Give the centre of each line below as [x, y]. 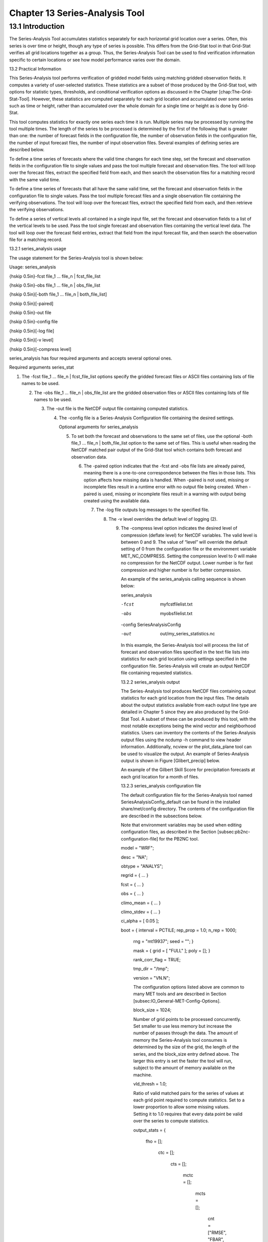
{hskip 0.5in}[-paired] [31, 304]
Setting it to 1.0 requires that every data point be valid [188, 1114]
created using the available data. [117, 501]
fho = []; [154, 1141]
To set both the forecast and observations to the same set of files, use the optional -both [162, 436]
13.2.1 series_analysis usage [38, 249]
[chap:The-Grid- [236, 92]
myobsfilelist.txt [176, 613]
